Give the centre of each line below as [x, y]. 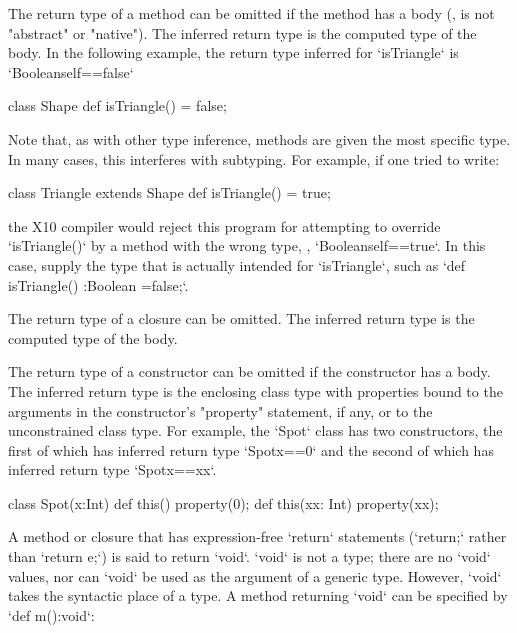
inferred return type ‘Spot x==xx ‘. [112, 469]
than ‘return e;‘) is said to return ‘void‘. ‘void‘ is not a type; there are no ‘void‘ [249, 556]
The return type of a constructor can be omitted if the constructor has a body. [249, 371]
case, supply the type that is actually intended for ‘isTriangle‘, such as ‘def [237, 264]
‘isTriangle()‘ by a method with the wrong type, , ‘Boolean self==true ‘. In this [247, 245]
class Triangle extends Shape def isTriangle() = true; [169, 192]
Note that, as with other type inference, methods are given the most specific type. [259, 138]
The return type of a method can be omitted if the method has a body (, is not [251, 13]
